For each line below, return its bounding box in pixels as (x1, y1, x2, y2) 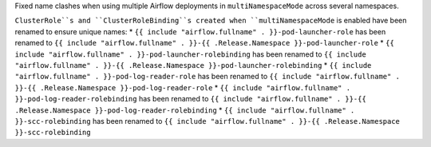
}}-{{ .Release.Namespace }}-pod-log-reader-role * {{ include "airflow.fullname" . (14, 82, 351, 92)
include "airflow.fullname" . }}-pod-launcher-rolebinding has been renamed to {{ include (14, 49, 366, 59)
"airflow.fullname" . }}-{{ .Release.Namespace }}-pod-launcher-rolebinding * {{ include (14, 60, 372, 70)
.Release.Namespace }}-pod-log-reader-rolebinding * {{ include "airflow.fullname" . (14, 105, 355, 115)
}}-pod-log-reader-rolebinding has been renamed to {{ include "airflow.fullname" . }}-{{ (14, 94, 366, 104)
